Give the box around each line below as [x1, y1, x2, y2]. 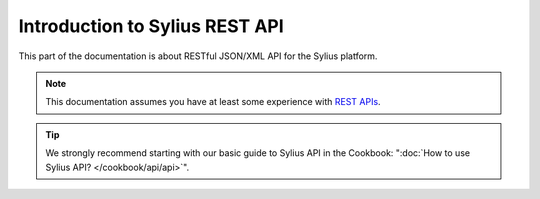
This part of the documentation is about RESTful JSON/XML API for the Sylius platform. [18, 50, 378, 62]
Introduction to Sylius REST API [18, 15, 284, 37]
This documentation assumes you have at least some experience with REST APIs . [45, 96, 381, 108]
